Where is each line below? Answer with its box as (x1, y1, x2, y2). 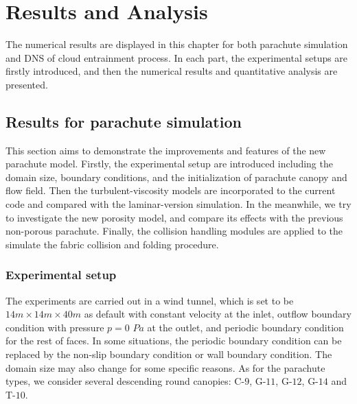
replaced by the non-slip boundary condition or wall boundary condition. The (5, 347, 332, 361)
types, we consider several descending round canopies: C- (5, 374, 245, 388)
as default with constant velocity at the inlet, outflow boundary (84, 307, 352, 321)
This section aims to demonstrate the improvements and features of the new (5, 143, 326, 157)
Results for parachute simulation (5, 110, 242, 132)
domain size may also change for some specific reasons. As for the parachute (5, 360, 325, 375)
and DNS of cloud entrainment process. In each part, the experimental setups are (5, 50, 348, 64)
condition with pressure (5, 320, 104, 334)
